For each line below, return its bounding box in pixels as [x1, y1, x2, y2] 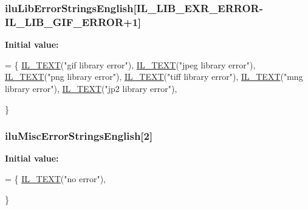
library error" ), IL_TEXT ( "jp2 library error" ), [5, 82, 177, 94]
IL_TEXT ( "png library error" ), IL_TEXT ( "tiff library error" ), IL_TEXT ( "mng [5, 70, 303, 83]
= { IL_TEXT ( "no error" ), [5, 172, 106, 185]
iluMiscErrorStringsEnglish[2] [5, 128, 153, 143]
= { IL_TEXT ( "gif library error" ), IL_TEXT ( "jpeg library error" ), [5, 58, 256, 71]
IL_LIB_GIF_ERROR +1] [5, 14, 142, 29]
